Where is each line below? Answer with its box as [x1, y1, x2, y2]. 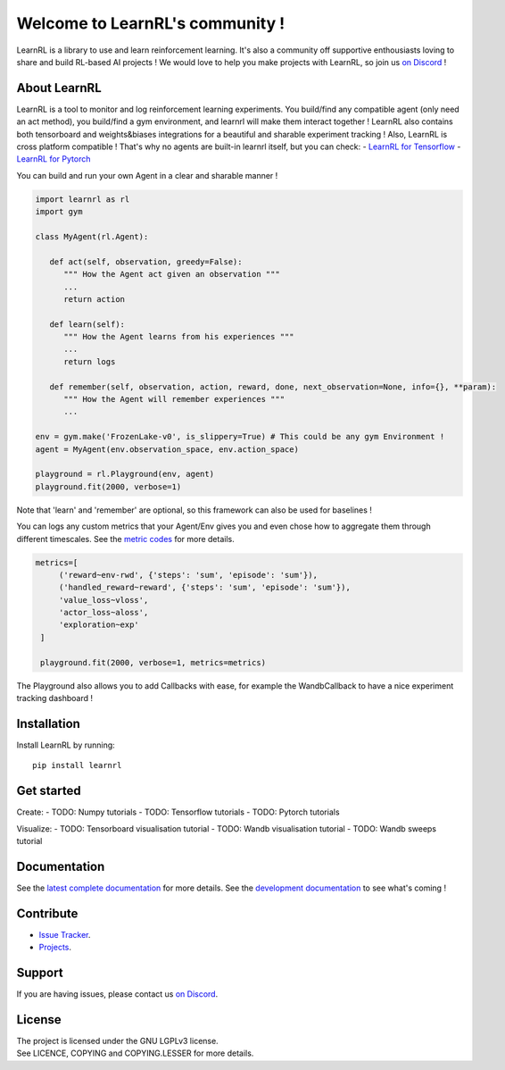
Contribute [16, 906, 79, 921]
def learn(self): [49, 319, 125, 330]
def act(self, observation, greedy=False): [49, 256, 243, 267]
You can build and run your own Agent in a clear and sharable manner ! [16, 170, 278, 180]
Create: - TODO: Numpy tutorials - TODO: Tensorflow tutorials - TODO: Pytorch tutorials [16, 807, 340, 817]
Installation [16, 715, 80, 731]
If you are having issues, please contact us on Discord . [16, 989, 219, 999]
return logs [63, 356, 116, 366]
